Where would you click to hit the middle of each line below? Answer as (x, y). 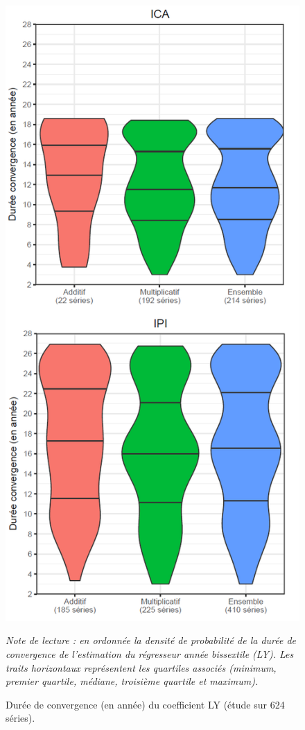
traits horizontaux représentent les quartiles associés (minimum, (141, 667)
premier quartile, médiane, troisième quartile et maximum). (132, 681)
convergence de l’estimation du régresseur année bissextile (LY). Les (150, 654)
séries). (20, 718)
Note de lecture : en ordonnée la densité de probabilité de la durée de (151, 640)
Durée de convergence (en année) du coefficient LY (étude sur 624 (145, 704)
